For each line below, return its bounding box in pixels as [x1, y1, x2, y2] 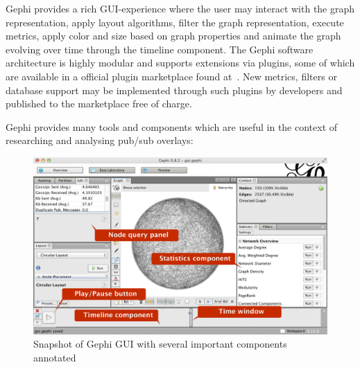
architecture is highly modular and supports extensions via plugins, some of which [6, 55, 355, 70]
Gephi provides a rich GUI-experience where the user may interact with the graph [6, 1, 355, 15]
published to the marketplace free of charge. [6, 96, 192, 111]
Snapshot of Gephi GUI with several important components [33, 337, 287, 351]
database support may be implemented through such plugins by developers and [6, 82, 343, 97]
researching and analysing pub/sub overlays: [6, 133, 194, 147]
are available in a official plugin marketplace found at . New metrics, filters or [6, 69, 337, 83]
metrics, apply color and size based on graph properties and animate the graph [6, 28, 341, 43]
